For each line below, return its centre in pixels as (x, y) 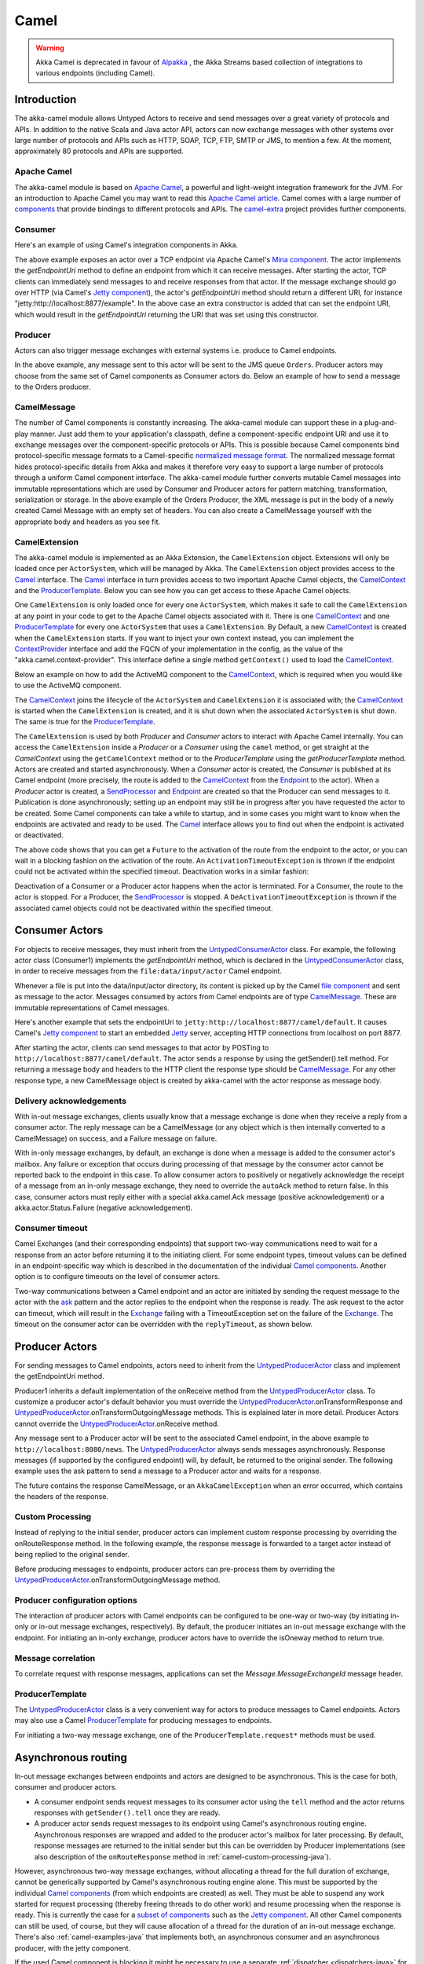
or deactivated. (39, 835)
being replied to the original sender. (72, 1555)
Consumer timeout (51, 1228)
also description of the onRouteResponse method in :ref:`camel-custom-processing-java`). (183, 1856)
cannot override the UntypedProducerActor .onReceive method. (117, 1424)
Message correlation (55, 1658)
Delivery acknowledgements (71, 1101)
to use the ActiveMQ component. (68, 685)
